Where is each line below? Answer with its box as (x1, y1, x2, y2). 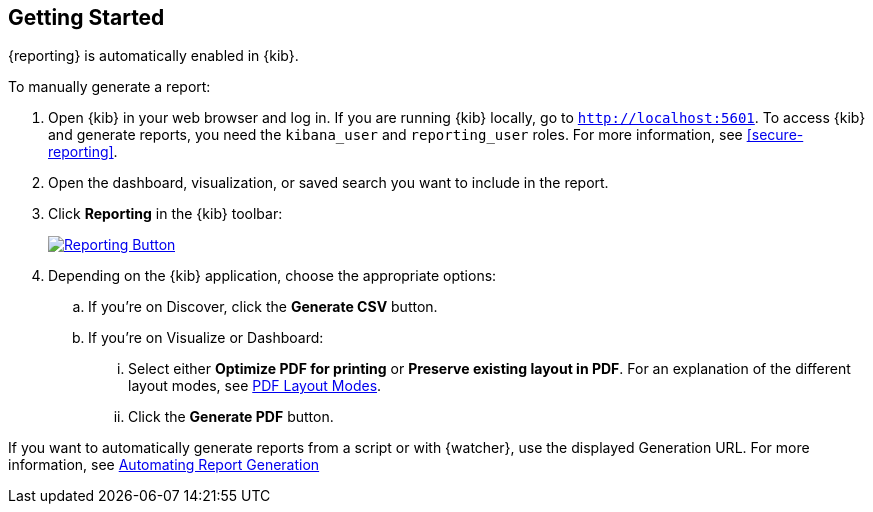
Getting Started (8, 5, 165, 30)
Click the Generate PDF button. (128, 408, 334, 426)
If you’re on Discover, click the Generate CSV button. (88, 298, 438, 316)
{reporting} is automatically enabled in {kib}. (8, 47, 299, 65)
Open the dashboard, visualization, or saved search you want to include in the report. (48, 174, 609, 192)
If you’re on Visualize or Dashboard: (88, 329, 324, 347)
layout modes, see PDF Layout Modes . (128, 377, 382, 395)
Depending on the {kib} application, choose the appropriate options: (48, 267, 497, 285)
